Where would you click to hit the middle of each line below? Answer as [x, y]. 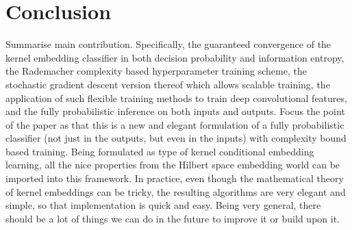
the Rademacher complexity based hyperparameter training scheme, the [156, 71]
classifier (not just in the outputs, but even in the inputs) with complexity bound [176, 138]
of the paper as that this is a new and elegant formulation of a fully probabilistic [175, 124]
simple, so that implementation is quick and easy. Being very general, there [163, 205]
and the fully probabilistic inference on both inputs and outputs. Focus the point [175, 111]
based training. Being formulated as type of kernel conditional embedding [160, 151]
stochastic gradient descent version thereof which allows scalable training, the [168, 84]
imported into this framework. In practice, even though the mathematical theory [175, 178]
